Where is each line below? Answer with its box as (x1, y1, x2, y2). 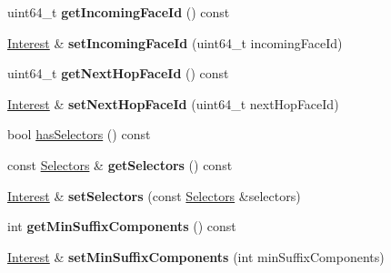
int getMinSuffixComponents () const (7, 217, 236, 236)
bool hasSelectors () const (7, 125, 151, 144)
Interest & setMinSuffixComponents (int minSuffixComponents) (7, 247, 385, 266)
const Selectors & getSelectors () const (7, 155, 233, 174)
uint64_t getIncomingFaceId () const (7, 3, 230, 21)
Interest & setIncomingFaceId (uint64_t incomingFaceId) (7, 33, 343, 52)
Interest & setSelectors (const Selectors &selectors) (7, 186, 301, 205)
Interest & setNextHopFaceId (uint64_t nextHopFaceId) (7, 94, 339, 113)
